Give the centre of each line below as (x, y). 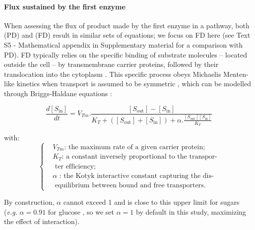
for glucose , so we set (81, 211)
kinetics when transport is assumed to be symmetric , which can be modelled (134, 84)
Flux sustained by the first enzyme (65, 6)
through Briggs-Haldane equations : (58, 93)
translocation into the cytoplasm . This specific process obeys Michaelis (113, 74)
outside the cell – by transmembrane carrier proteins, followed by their (111, 64)
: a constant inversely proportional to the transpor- (139, 157)
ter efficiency (74, 166)
